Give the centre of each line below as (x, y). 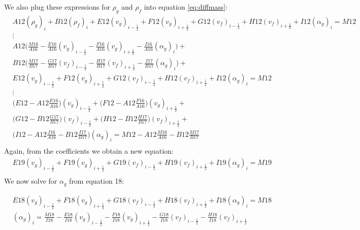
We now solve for (31, 181)
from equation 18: (97, 181)
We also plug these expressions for (57, 7)
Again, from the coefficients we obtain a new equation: (89, 151)
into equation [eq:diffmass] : (186, 7)
